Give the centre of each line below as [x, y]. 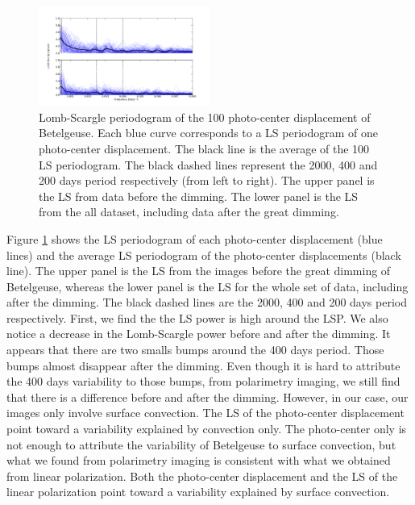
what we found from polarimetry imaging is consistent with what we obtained [199, 460]
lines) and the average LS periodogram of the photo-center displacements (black [204, 255]
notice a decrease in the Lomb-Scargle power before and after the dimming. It [199, 334]
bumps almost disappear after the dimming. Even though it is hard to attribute [203, 365]
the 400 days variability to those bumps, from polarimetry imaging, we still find [203, 381]
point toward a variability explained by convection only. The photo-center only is [207, 429]
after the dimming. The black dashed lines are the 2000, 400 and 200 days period [207, 302]
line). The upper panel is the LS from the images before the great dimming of [199, 271]
